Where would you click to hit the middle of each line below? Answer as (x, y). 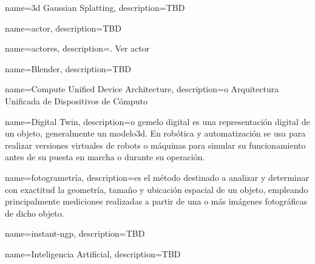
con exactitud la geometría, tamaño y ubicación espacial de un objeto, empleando (157, 189)
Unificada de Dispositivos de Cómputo (76, 100)
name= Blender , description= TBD (68, 68)
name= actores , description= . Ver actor (77, 48)
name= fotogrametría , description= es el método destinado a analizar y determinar (157, 177)
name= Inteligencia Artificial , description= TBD (93, 253)
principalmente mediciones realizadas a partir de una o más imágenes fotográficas (156, 201)
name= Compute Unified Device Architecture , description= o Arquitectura (142, 89)
